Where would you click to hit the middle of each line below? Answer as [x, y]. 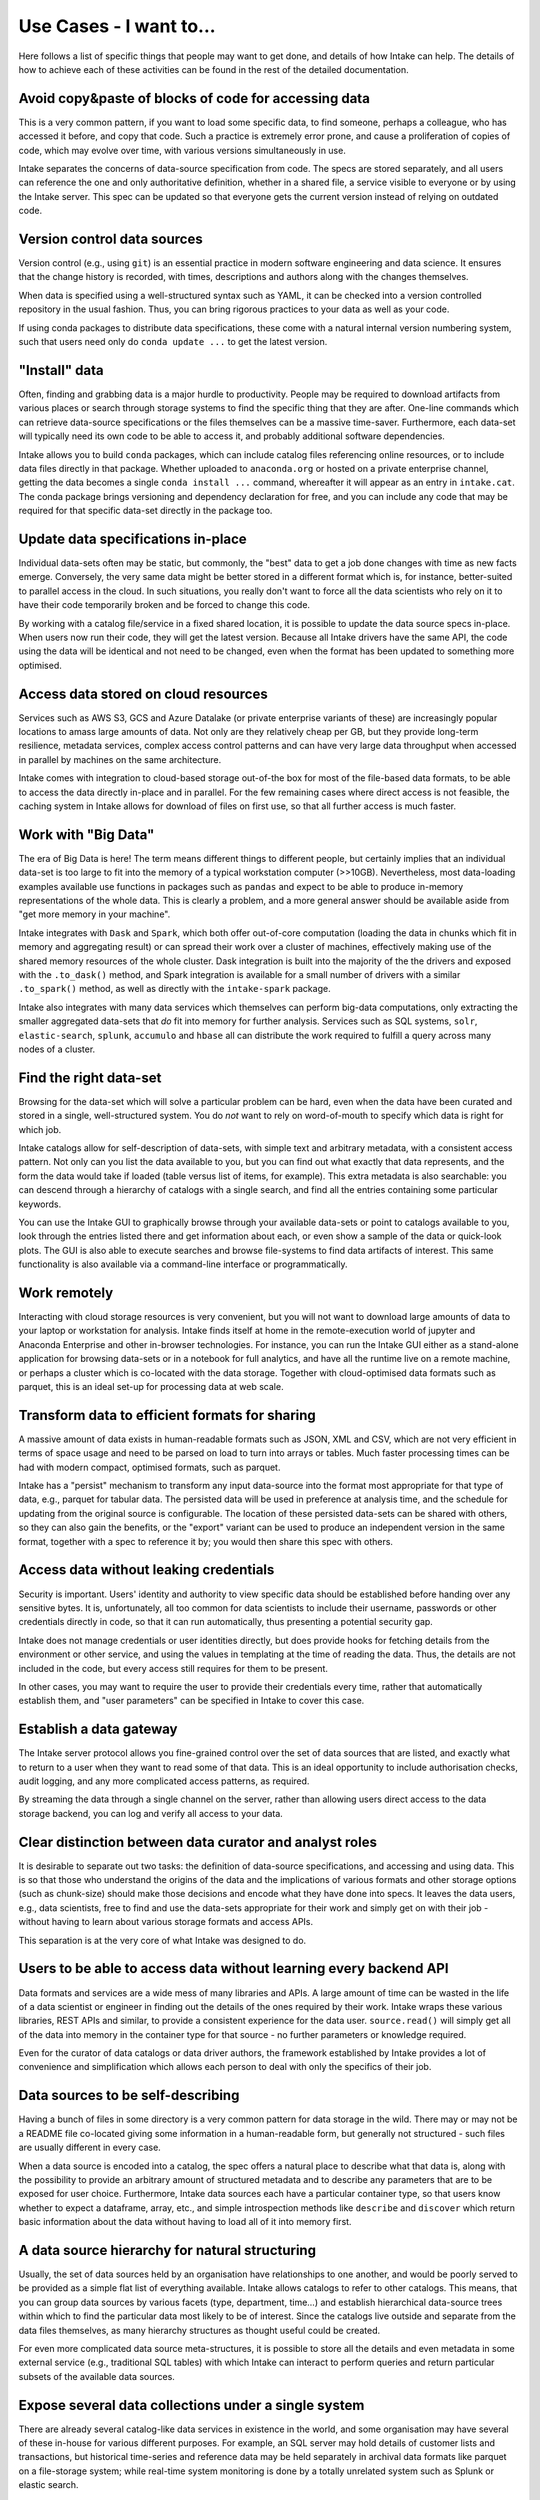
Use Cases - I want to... [117, 26]
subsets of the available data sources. [96, 2376]
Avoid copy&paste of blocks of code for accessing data [194, 98]
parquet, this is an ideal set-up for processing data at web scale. [151, 1387]
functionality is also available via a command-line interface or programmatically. [183, 1264]
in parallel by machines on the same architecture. [120, 759]
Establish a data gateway [98, 1729]
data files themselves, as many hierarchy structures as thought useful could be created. [199, 2330]
